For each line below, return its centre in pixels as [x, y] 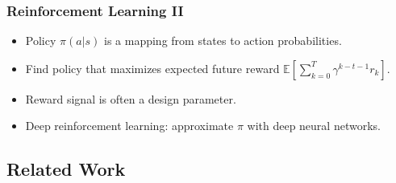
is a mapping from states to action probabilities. [223, 41]
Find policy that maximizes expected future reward [152, 68]
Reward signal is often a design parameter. [131, 98]
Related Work [66, 169]
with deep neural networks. [314, 126]
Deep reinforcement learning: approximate [129, 126]
